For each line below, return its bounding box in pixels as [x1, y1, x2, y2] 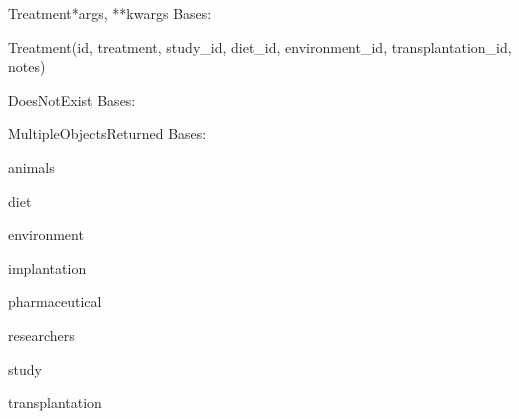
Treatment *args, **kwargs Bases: [8, 3, 212, 23]
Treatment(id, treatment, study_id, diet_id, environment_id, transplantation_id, [8, 36, 512, 57]
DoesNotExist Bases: [8, 89, 136, 110]
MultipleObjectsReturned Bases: [8, 123, 207, 144]
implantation [8, 257, 87, 278]
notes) [8, 56, 46, 77]
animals [8, 156, 55, 177]
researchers [8, 324, 75, 345]
